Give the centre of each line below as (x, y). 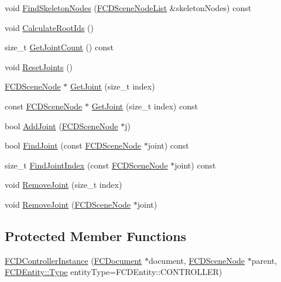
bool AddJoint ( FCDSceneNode (61, 125)
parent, (264, 260)
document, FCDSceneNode (197, 260)
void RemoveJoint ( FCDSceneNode (68, 204)
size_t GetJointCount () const (59, 47)
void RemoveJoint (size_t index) (64, 185)
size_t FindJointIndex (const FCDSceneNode (86, 165)
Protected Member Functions (96, 235)
